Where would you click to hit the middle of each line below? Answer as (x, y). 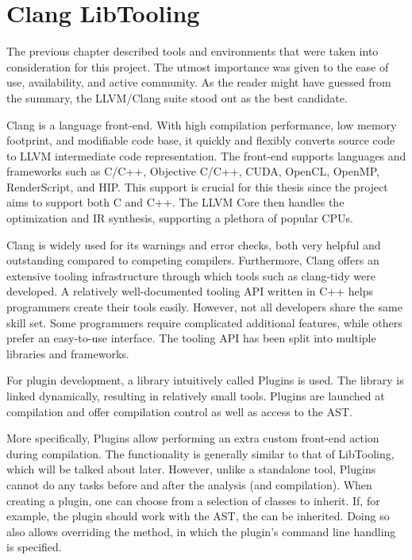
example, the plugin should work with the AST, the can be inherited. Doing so (198, 516)
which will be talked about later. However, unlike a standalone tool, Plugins (191, 469)
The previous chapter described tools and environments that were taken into (193, 51)
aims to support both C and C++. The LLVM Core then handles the (175, 202)
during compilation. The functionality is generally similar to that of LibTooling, (200, 453)
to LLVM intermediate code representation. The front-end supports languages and (206, 155)
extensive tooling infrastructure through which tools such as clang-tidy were (191, 275)
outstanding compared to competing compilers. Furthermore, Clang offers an (193, 260)
